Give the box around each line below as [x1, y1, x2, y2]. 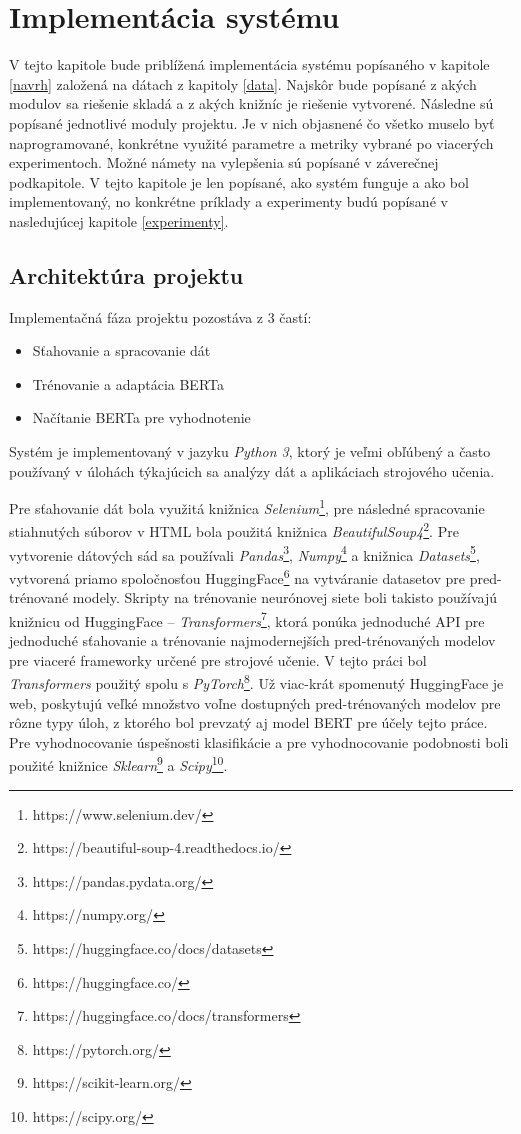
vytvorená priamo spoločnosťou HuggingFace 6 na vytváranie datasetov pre [9, 564, 466, 588]
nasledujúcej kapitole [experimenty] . [9, 210, 229, 231]
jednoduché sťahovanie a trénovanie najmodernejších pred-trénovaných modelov [9, 630, 496, 651]
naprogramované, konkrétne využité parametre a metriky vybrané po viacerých [9, 132, 494, 153]
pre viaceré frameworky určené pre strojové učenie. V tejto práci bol [9, 649, 427, 670]
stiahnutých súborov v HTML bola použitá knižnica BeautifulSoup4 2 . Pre [9, 518, 459, 542]
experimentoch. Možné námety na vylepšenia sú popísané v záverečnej [9, 152, 439, 173]
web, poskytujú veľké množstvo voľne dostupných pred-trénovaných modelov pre [9, 692, 501, 713]
